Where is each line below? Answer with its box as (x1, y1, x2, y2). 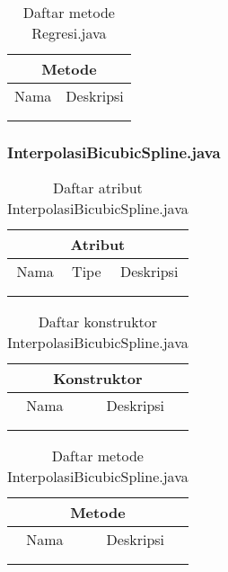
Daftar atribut (52, 177, 143, 199)
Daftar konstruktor (38, 311, 158, 333)
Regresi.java (31, 22, 107, 43)
